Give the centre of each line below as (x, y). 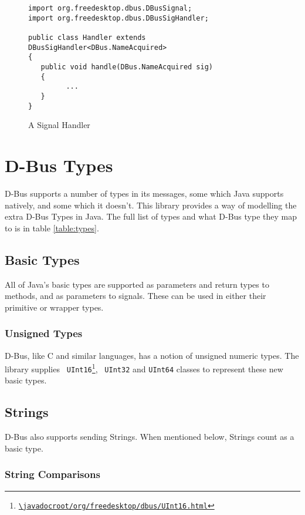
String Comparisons (52, 474)
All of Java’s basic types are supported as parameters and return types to (137, 284)
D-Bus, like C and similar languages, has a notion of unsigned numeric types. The (152, 355)
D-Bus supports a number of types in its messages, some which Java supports (144, 193)
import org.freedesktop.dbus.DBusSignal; (110, 8)
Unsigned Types (44, 333)
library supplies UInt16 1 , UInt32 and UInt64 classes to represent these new (144, 368)
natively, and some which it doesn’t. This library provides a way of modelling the (151, 205)
